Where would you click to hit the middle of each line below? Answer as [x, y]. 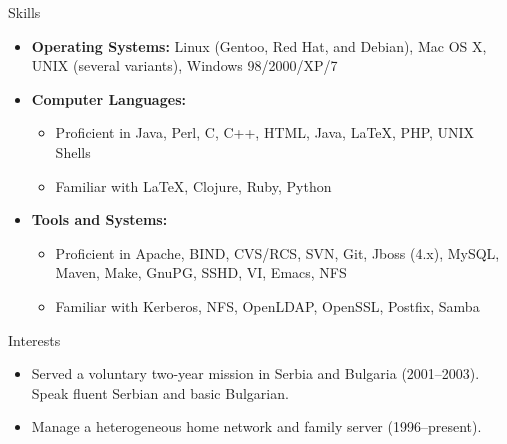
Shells [73, 151]
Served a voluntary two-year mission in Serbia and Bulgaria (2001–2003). [255, 373]
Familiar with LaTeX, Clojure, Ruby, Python [193, 185]
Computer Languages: [108, 98]
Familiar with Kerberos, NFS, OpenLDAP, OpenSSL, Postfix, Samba [267, 305]
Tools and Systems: [99, 219]
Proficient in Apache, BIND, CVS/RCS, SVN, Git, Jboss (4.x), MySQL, [277, 252]
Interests [34, 339]
